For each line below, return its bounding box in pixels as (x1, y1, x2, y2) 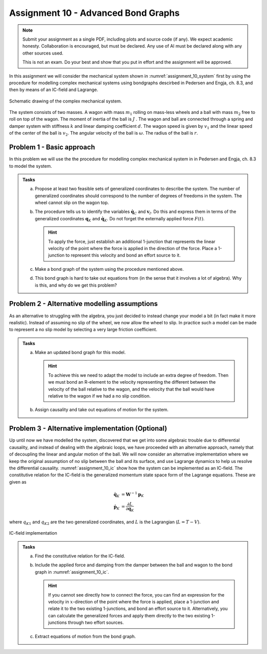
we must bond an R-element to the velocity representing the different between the (48, 379, 216, 385)
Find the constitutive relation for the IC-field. (35, 553, 126, 559)
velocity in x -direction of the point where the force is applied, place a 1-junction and (48, 599, 220, 604)
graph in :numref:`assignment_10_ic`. (35, 569, 109, 575)
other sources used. (22, 50, 64, 56)
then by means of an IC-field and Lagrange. (9, 87, 98, 93)
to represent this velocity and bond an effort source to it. (65, 252, 181, 258)
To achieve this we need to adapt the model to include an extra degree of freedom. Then (48, 372, 229, 378)
